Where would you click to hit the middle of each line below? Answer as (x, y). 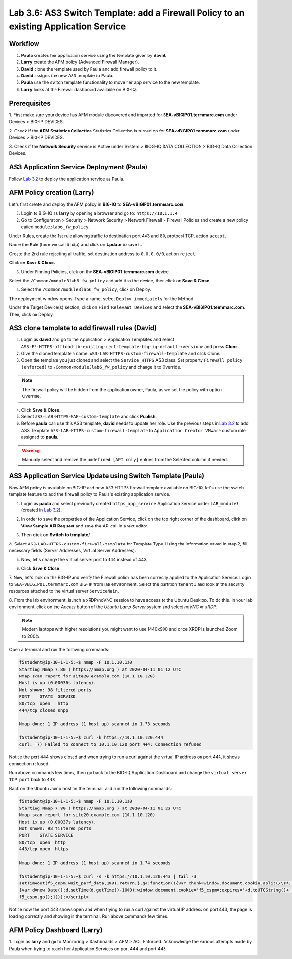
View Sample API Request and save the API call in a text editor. (85, 526)
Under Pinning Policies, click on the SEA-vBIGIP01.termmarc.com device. (96, 272)
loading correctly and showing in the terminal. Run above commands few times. (89, 916)
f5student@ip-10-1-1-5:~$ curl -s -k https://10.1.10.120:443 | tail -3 (108, 876)
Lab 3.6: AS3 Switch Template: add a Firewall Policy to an (127, 13)
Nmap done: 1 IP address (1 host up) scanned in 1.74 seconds (95, 863)
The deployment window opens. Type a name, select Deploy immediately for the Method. (102, 298)
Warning (31, 451)
